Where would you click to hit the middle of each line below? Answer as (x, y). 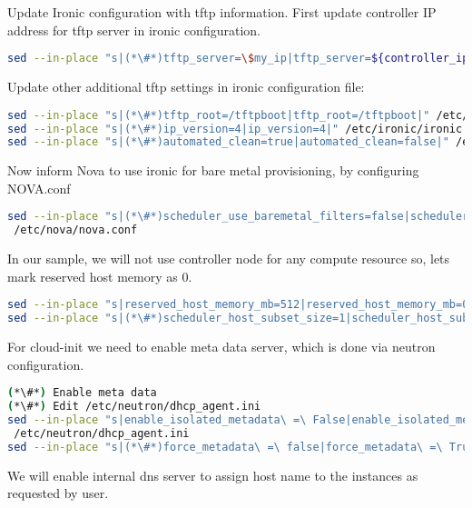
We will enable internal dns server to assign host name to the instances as (213, 475)
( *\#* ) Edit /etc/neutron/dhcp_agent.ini (134, 407)
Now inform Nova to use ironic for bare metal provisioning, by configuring (213, 170)
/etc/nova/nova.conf (76, 230)
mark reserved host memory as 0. (100, 276)
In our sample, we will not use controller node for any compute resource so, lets (229, 259)
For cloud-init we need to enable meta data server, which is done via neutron (221, 347)
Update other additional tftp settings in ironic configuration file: (186, 87)
